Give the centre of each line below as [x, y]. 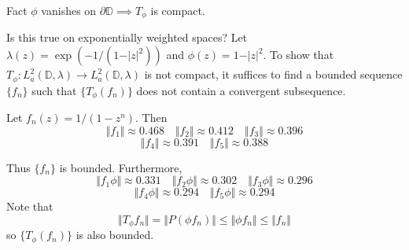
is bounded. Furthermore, [121, 167]
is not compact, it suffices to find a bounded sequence [273, 74]
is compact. [178, 10]
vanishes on [69, 10]
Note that [30, 206]
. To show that [298, 55]
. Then [151, 117]
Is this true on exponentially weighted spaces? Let [127, 37]
